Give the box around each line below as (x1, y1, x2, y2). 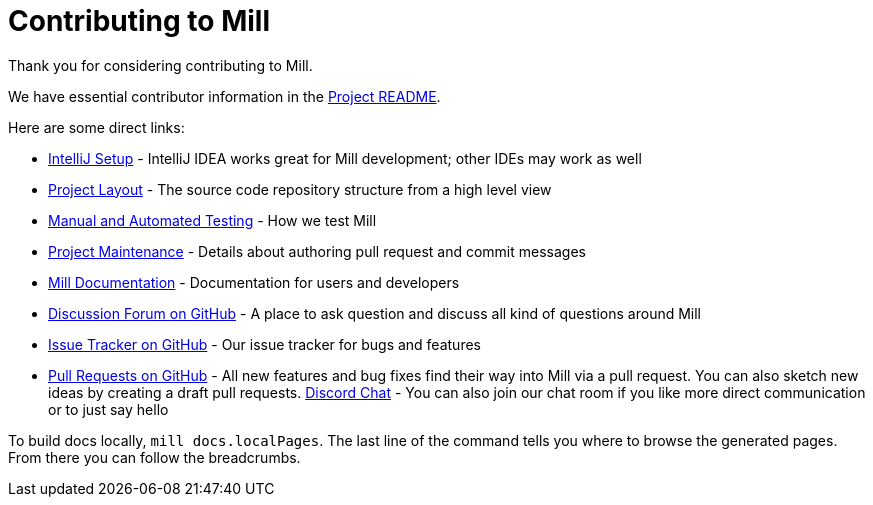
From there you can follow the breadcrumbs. (8, 448, 301, 466)
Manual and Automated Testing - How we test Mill (48, 211, 377, 229)
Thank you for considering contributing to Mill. (8, 56, 313, 74)
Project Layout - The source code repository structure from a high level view (48, 180, 552, 198)
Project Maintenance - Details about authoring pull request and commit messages (48, 242, 586, 260)
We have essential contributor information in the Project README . (8, 87, 441, 105)
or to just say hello (48, 400, 169, 418)
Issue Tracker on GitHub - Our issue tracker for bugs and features (48, 335, 481, 353)
